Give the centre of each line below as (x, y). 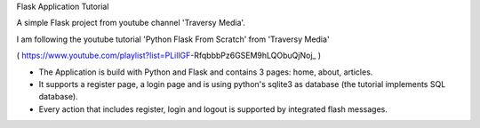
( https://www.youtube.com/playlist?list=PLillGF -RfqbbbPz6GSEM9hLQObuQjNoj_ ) (169, 56)
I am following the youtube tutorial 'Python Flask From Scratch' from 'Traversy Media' (173, 39)
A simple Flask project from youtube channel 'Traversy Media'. (131, 23)
